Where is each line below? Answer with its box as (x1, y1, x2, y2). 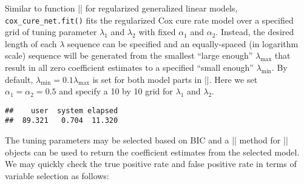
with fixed (138, 25, 176, 38)
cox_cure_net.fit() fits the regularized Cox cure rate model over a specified (5, 13, 294, 26)
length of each (5, 37, 57, 50)
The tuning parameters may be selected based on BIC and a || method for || (5, 134, 288, 146)
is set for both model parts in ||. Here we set (92, 73, 258, 85)
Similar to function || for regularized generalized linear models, (5, 2, 238, 14)
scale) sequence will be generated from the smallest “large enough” (5, 49, 253, 62)
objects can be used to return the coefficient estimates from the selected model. (5, 145, 300, 158)
